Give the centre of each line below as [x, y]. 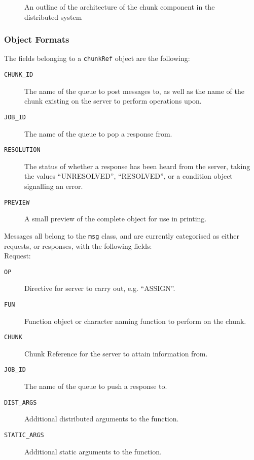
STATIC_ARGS [24, 435]
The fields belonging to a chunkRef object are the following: [97, 58]
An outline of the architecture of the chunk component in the [120, 7]
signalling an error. [54, 186]
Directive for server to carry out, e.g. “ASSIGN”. [100, 288]
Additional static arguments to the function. [93, 451]
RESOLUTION [22, 150]
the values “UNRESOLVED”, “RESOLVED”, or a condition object [129, 176]
